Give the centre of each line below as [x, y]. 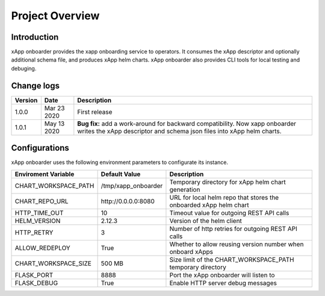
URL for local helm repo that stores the [224, 197]
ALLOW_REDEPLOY [42, 248]
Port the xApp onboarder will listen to [222, 275]
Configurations [40, 148]
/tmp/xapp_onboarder [132, 186]
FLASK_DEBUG [36, 283]
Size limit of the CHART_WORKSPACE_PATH [232, 259]
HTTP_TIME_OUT [39, 213]
